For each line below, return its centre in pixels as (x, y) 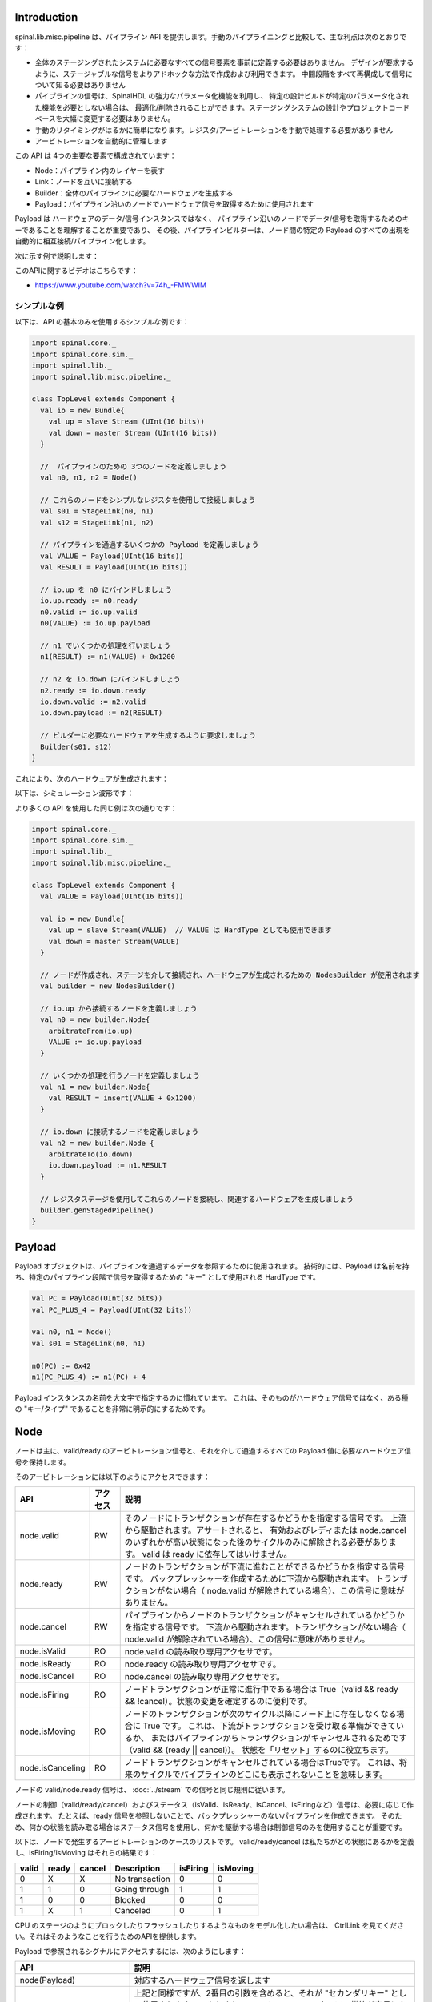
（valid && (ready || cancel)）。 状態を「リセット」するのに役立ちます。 (259, 1750)
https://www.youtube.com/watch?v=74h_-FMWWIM (121, 285)
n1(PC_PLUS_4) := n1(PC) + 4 (89, 1377)
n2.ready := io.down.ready (93, 690)
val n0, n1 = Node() (72, 1332)
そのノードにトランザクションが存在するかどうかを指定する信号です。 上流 (266, 1518)
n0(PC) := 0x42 (61, 1366)
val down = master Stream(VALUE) (114, 941)
